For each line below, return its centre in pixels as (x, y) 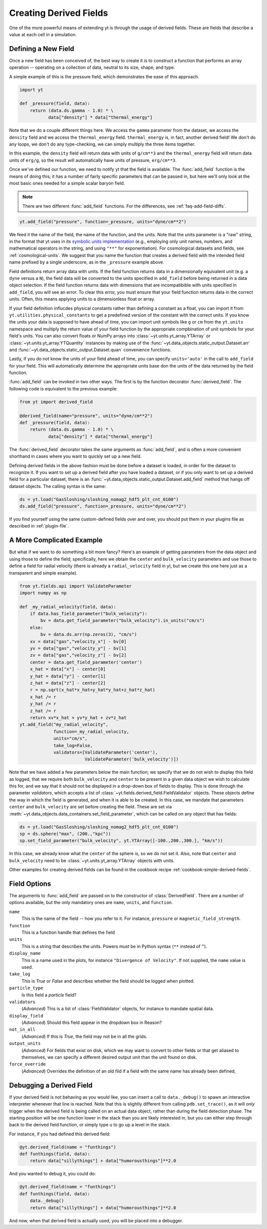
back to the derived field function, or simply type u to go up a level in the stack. (90, 1125)
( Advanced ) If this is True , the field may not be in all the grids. (85, 1036)
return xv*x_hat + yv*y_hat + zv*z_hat (78, 718)
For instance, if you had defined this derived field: (60, 1134)
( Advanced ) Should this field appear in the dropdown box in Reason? (92, 1022)
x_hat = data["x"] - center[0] (68, 669)
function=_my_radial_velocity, (91, 731)
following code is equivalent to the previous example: (64, 388)
